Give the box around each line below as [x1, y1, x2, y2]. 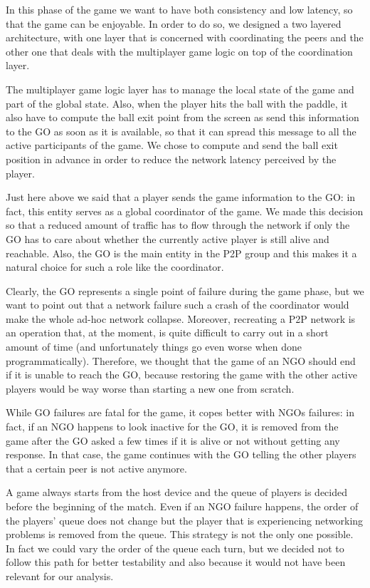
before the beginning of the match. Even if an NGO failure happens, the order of [6, 499, 359, 513]
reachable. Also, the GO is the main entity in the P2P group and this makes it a [6, 245, 357, 260]
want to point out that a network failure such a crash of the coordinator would [6, 297, 349, 312]
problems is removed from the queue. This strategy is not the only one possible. [6, 527, 354, 542]
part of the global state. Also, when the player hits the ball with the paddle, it [6, 96, 348, 110]
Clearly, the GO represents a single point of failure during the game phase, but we [6, 283, 364, 298]
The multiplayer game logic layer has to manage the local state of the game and [6, 81, 354, 96]
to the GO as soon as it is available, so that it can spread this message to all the [6, 123, 356, 138]
